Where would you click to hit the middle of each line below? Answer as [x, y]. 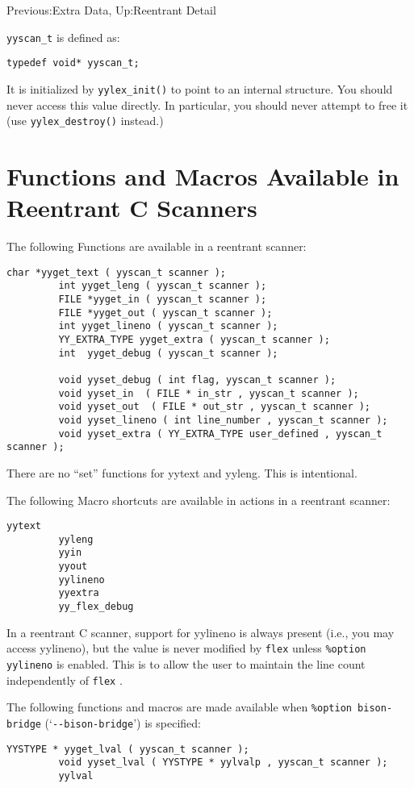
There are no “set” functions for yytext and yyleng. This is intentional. [182, 472]
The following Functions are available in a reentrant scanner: [157, 246]
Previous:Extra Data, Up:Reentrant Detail [111, 10]
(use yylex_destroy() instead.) [85, 121]
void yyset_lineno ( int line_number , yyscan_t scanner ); [223, 420]
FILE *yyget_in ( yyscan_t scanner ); [163, 300]
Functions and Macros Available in [203, 176]
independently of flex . [65, 680]
